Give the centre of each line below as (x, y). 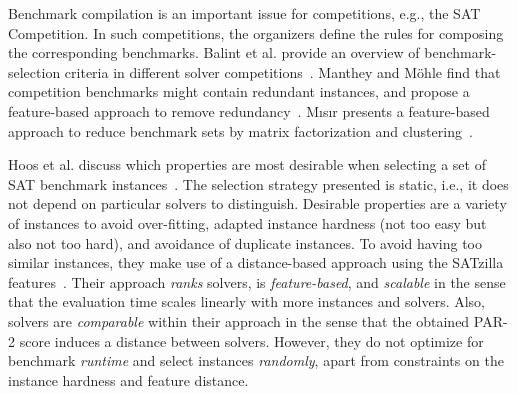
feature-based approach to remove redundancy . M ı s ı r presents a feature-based (249, 110)
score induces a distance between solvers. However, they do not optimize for (251, 340)
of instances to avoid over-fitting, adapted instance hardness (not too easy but (247, 222)
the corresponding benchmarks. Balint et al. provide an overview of (214, 52)
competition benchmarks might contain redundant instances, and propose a (239, 91)
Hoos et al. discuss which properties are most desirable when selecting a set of (247, 164)
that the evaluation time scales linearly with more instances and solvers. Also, (247, 301)
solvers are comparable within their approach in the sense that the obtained (239, 320)
